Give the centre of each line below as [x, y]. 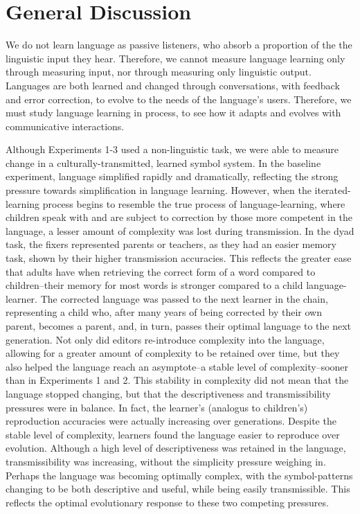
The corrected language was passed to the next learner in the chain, [184, 298]
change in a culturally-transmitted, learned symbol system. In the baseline [163, 162]
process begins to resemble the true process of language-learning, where [194, 203]
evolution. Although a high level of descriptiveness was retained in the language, [176, 448]
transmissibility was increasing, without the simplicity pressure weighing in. [166, 461]
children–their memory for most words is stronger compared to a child [154, 285]
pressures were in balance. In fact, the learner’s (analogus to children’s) [157, 407]
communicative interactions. [65, 126]
